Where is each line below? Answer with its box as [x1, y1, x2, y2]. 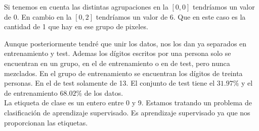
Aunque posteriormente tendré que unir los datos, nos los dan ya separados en [4, 38, 247, 48]
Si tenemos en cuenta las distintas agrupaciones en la [4, 2, 168, 12]
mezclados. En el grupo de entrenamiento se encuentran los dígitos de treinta [4, 68, 243, 78]
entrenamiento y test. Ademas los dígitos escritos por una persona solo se [4, 48, 231, 58]
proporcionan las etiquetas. [4, 117, 88, 127]
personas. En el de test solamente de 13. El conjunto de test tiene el [4, 78, 215, 88]
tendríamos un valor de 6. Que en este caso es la [96, 11, 246, 22]
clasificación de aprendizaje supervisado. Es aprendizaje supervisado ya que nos [4, 107, 250, 117]
